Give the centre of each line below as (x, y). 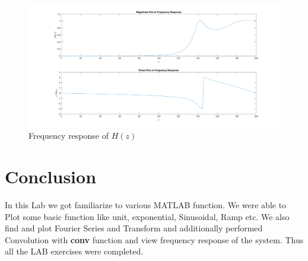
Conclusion (51, 176)
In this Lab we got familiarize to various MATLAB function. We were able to (146, 204)
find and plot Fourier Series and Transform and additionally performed (134, 228)
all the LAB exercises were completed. (74, 251)
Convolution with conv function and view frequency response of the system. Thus (154, 239)
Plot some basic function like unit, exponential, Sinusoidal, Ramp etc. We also (147, 216)
